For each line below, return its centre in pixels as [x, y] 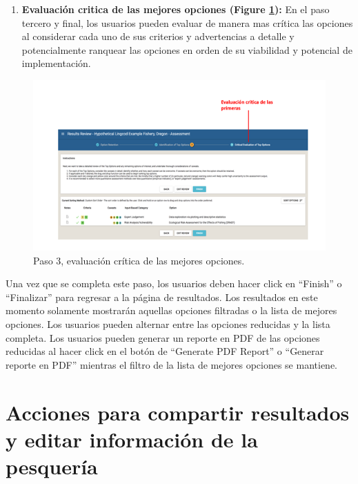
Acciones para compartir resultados [178, 412]
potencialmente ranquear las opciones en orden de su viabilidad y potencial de [187, 49]
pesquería [52, 466]
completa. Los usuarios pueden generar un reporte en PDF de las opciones [163, 337]
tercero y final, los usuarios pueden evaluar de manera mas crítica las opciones [187, 22]
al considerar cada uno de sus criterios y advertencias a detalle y [158, 36]
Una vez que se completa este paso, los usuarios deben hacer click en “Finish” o [174, 283]
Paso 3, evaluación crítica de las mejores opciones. [139, 260]
